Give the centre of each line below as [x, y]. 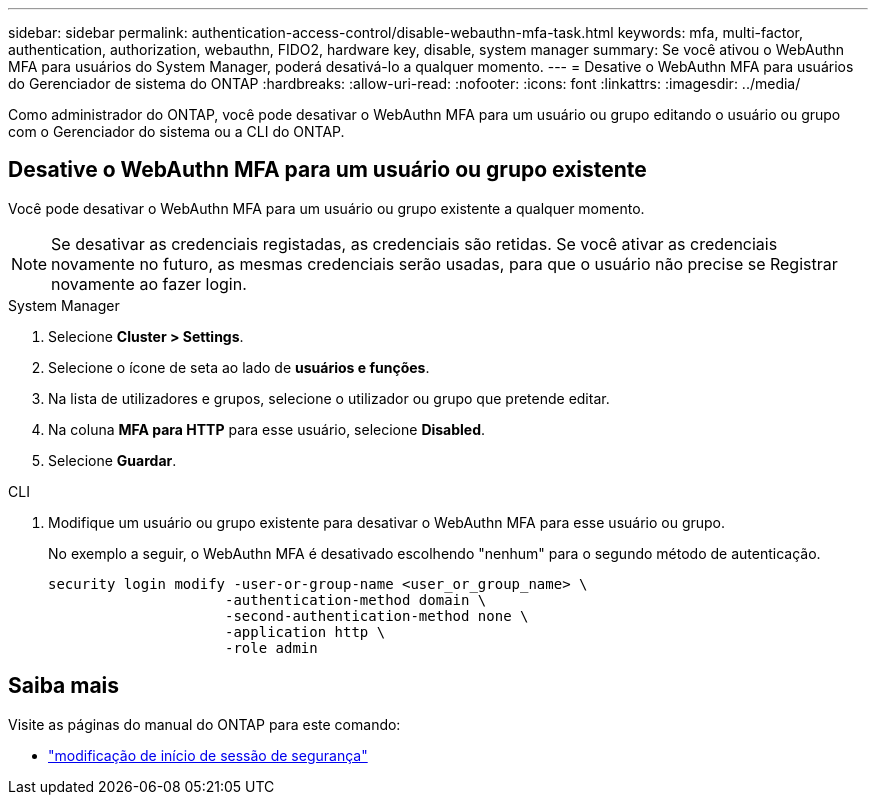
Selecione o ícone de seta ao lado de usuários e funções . [239, 367]
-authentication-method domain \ [356, 599]
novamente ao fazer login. [149, 283]
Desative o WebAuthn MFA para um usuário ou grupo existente [327, 170]
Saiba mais [64, 686]
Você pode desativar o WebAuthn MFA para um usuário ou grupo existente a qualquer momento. [326, 208]
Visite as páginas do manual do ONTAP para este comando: [204, 724]
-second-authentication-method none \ [377, 615]
